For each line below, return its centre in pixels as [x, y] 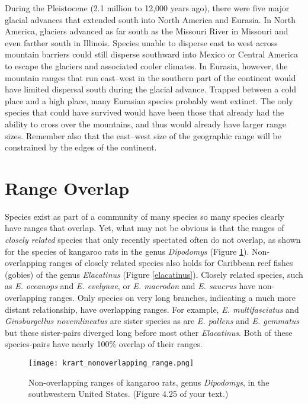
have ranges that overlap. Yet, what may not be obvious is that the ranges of [145, 228]
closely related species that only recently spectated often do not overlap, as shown [153, 240]
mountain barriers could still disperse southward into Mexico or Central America [151, 54]
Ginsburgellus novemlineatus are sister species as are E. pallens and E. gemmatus [152, 321]
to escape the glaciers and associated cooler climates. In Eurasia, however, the [146, 65]
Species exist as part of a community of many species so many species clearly [145, 216]
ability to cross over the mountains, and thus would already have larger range [145, 124]
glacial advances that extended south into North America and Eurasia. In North [150, 19]
